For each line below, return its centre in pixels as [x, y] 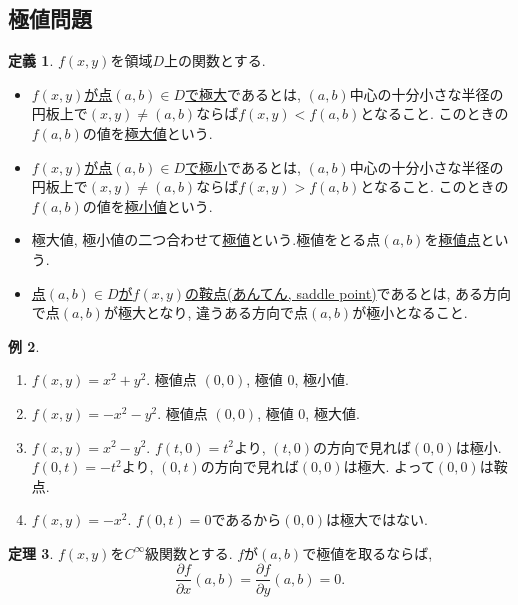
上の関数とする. [215, 60]
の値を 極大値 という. [147, 132]
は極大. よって [389, 466]
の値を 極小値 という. [147, 205]
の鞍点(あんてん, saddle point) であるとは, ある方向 [348, 292]
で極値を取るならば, [367, 552]
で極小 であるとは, [243, 166]
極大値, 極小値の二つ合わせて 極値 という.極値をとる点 [206, 239]
